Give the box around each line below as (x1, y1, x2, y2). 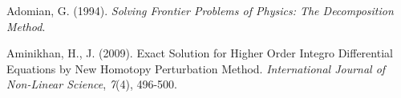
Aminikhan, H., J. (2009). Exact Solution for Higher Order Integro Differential (6, 45, 393, 61)
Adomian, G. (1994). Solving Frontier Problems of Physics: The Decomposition (6, 2, 394, 18)
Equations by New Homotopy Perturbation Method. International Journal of (6, 60, 386, 76)
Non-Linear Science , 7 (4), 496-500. (6, 76, 177, 92)
